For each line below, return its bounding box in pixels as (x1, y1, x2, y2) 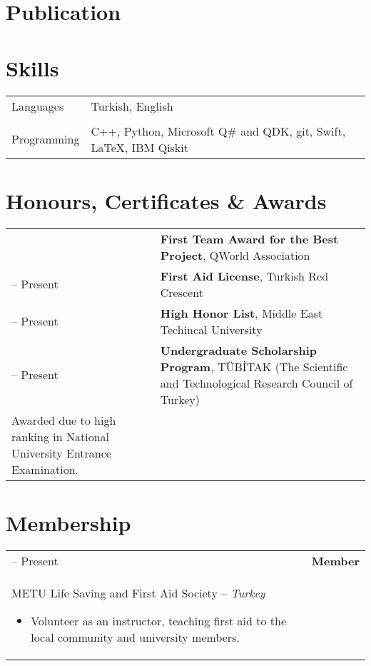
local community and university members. (31, 628, 240, 645)
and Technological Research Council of (160, 374, 353, 391)
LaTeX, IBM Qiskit (91, 138, 188, 156)
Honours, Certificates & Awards (6, 186, 327, 215)
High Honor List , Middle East (160, 304, 323, 321)
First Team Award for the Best (160, 230, 339, 247)
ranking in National (11, 428, 109, 445)
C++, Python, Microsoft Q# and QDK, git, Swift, (91, 122, 346, 139)
